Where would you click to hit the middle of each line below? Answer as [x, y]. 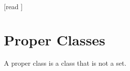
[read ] [13, 6]
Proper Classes [55, 39]
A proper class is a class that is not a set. [65, 63]
